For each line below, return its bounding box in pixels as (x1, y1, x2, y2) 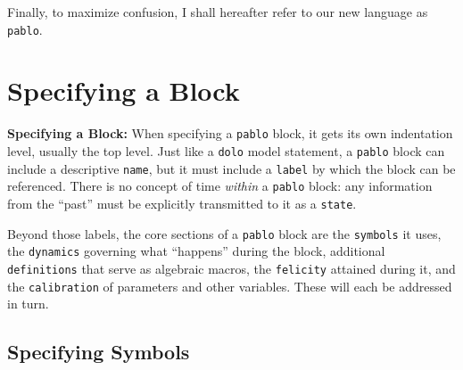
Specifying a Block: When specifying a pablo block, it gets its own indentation (7, 124, 453, 143)
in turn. (7, 294, 49, 313)
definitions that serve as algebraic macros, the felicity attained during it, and (7, 259, 456, 277)
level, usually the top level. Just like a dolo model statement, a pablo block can (7, 142, 445, 160)
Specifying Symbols (7, 338, 190, 366)
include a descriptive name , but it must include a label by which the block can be (7, 159, 456, 177)
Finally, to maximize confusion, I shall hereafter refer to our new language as (7, 3, 428, 21)
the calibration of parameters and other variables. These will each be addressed (7, 276, 452, 295)
